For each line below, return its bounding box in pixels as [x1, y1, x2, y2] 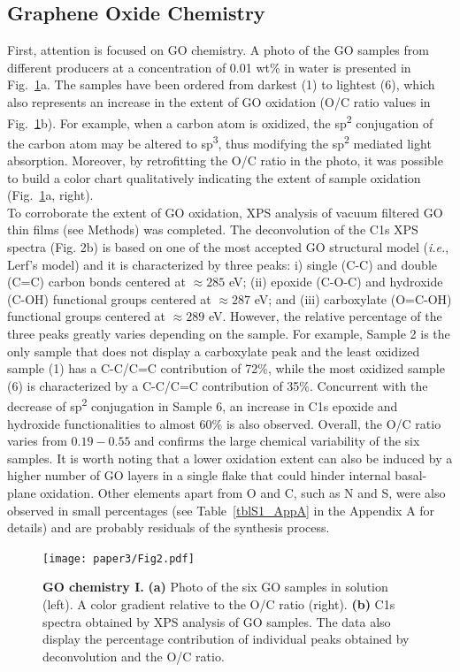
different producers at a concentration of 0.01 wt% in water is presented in [7, 57, 411, 76]
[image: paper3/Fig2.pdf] [42, 552, 195, 565]
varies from [7, 431, 67, 450]
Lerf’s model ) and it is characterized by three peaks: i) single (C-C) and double [7, 255, 437, 273]
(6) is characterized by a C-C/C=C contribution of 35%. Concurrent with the [7, 376, 428, 394]
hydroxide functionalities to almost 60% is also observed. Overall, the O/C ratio [7, 414, 441, 432]
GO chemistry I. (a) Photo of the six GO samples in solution [42, 577, 388, 596]
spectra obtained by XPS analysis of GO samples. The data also [42, 612, 391, 630]
